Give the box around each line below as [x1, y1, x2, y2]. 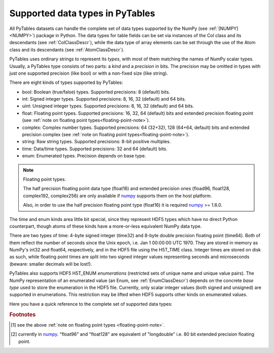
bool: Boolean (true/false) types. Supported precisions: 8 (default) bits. [22, 89, 170, 95]
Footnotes [9, 311, 36, 318]
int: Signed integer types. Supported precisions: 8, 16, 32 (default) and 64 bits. [22, 96, 186, 102]
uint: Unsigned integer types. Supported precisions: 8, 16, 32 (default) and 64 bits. [22, 103, 194, 109]
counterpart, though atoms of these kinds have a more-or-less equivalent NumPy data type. [9, 223, 202, 229]
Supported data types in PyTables [9, 8, 155, 19]
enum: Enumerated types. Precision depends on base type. [22, 153, 147, 159]
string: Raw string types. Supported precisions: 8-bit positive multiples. [22, 139, 171, 145]
